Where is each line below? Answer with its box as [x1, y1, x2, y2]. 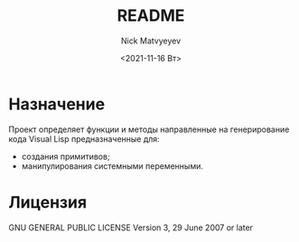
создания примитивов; [21, 151, 110, 162]
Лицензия [8, 191, 88, 212]
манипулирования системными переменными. [21, 160, 204, 172]
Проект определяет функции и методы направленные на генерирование [8, 124, 290, 135]
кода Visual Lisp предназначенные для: [8, 133, 160, 144]
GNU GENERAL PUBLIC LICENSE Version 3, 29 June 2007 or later [8, 222, 254, 233]
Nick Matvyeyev [120, 35, 182, 46]
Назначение [8, 94, 106, 114]
